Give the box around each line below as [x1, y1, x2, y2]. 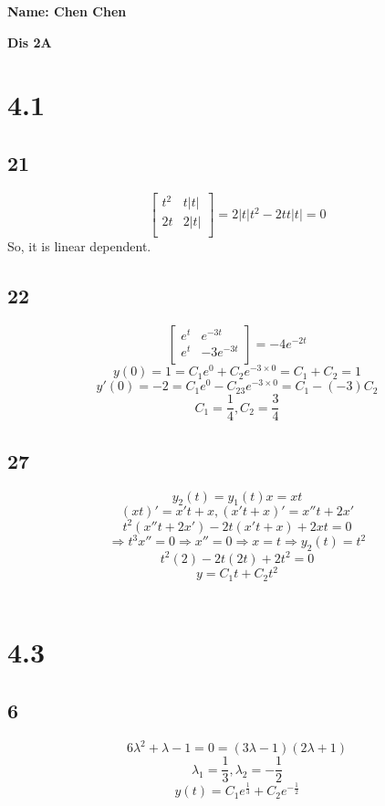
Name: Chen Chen [7, 2, 127, 20]
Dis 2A [7, 32, 52, 51]
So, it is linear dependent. [7, 237, 151, 256]
